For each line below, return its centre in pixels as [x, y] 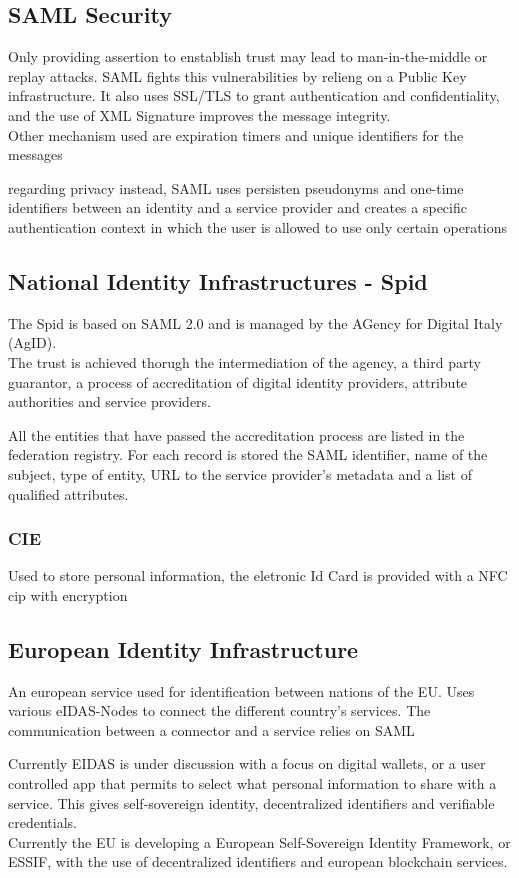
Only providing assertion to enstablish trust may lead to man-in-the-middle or [248, 56]
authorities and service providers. [110, 401]
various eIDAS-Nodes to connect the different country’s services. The [219, 710]
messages [35, 154]
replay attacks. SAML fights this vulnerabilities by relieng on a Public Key [237, 75]
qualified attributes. [68, 493]
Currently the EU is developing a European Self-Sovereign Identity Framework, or [259, 841]
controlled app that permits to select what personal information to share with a [252, 783]
